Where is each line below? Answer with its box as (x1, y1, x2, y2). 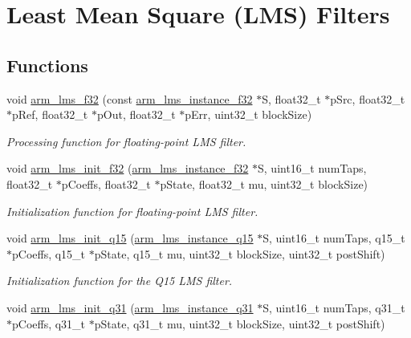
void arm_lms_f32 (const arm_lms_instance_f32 (6, 90, 253, 107)
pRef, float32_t (12, 106, 88, 123)
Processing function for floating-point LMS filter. (6, 132, 246, 149)
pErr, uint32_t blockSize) (185, 106, 312, 123)
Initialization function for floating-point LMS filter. (6, 202, 258, 219)
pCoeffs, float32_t (61, 175, 151, 192)
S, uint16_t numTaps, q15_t (262, 230, 405, 246)
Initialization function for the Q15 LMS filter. (6, 272, 233, 289)
